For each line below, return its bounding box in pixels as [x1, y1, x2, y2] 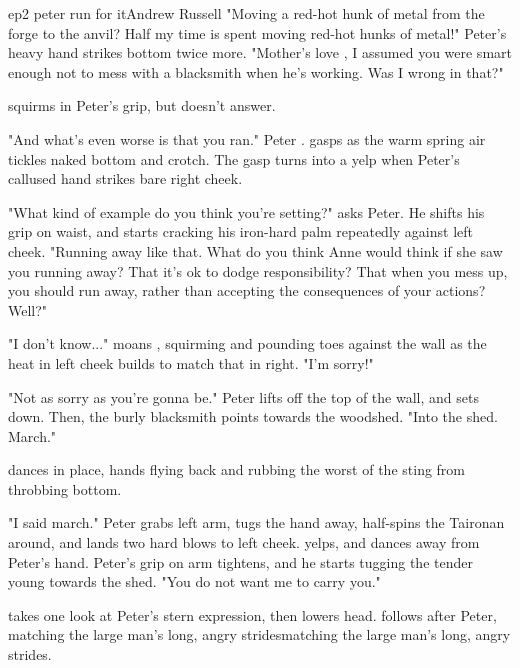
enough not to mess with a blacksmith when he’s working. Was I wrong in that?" [8, 61, 504, 82]
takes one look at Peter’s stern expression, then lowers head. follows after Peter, [8, 604, 497, 625]
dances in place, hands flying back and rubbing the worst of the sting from [8, 459, 466, 480]
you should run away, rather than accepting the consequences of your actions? [8, 280, 486, 301]
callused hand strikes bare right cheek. [8, 168, 243, 189]
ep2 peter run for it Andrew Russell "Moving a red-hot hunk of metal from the [8, 3, 485, 23]
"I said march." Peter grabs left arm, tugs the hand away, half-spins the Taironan [8, 512, 505, 533]
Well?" [8, 299, 48, 320]
